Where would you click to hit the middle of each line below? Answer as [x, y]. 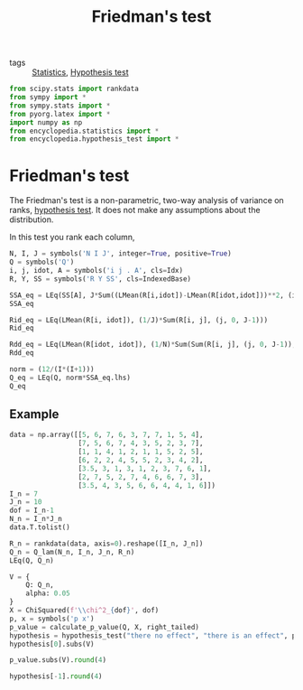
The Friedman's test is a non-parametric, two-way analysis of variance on [147, 200]
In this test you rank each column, [72, 238]
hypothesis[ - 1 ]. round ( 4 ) [56, 676]
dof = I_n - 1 [32, 511]
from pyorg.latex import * [60, 114]
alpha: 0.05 [48, 593]
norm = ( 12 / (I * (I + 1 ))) [52, 369]
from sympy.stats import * [60, 106]
